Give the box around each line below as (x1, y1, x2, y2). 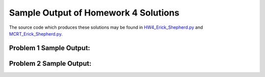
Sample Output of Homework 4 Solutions (9, 7, 180, 18)
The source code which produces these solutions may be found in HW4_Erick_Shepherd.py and (9, 24, 203, 30)
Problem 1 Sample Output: (9, 44, 90, 52)
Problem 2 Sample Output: (9, 59, 92, 68)
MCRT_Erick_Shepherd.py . (9, 31, 63, 37)
